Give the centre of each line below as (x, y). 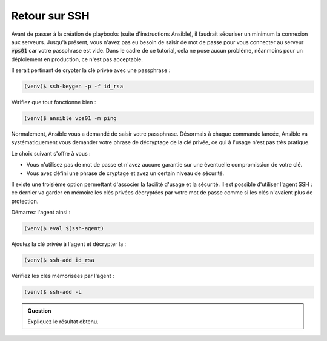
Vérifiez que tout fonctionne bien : (54, 102)
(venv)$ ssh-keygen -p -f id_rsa (74, 87)
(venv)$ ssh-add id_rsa (59, 260)
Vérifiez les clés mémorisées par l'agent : (63, 276)
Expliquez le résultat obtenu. (63, 322)
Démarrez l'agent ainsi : (41, 213)
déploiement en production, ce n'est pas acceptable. (77, 59)
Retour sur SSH (51, 16)
